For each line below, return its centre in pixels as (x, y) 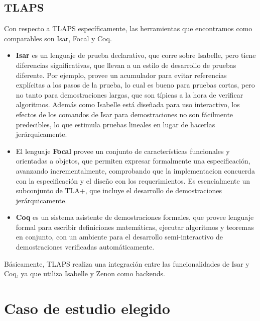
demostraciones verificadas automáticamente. (85, 247)
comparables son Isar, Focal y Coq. (58, 38)
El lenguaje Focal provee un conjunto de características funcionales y (123, 151)
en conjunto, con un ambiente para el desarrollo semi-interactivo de (119, 237)
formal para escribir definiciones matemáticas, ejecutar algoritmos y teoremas (135, 227)
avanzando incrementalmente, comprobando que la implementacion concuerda (135, 170)
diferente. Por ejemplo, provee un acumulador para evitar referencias (121, 75)
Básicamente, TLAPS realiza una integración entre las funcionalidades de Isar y (127, 263)
